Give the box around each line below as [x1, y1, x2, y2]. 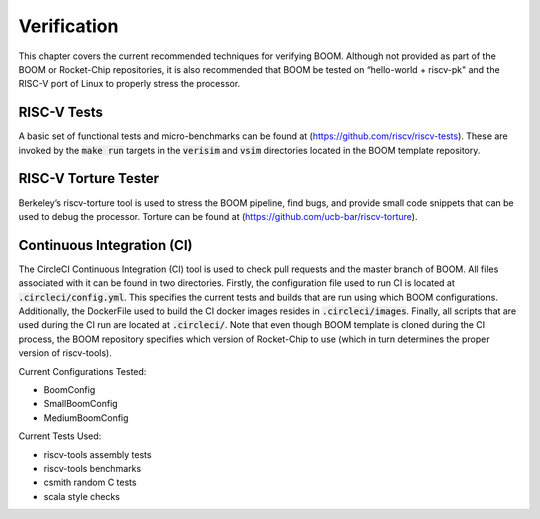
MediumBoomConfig [43, 411, 129, 424]
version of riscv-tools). [18, 347, 112, 359]
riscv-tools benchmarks [43, 462, 142, 474]
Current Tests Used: [18, 430, 102, 442]
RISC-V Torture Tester [18, 170, 160, 187]
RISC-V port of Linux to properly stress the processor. [18, 78, 241, 90]
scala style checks [43, 490, 120, 502]
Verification [18, 15, 119, 37]
